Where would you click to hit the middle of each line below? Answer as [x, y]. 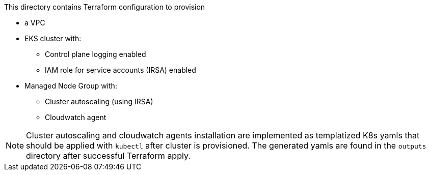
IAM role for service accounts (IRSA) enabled [120, 70]
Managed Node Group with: [71, 86]
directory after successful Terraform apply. [108, 156]
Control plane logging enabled [96, 54]
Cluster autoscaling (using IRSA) [99, 101]
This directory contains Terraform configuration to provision [105, 7]
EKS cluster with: [53, 38]
